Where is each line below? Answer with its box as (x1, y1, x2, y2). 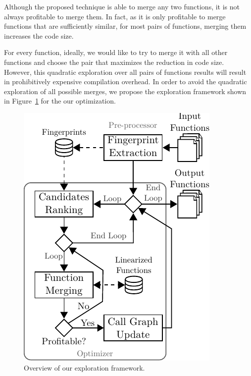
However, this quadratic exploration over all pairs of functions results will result (4, 66, 247, 77)
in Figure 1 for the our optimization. (4, 96, 116, 106)
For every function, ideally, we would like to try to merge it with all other (4, 47, 228, 57)
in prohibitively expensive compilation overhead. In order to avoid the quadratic (4, 76, 247, 87)
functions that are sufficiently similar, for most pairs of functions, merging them (4, 21, 247, 31)
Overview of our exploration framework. (24, 362, 145, 373)
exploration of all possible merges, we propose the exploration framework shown (4, 86, 247, 96)
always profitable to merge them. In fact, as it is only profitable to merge (4, 11, 226, 21)
